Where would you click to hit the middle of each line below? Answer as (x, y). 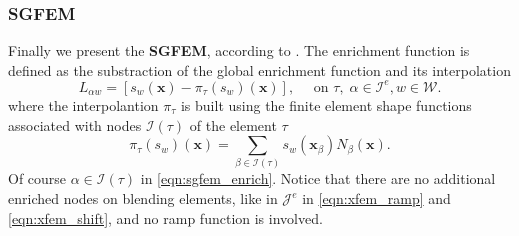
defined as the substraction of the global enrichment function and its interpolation (259, 69)
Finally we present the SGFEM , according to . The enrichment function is (239, 50)
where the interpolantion (83, 104)
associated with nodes (75, 124)
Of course (37, 178)
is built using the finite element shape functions (326, 104)
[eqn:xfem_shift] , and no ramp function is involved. (165, 217)
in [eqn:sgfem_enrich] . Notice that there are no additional (318, 178)
